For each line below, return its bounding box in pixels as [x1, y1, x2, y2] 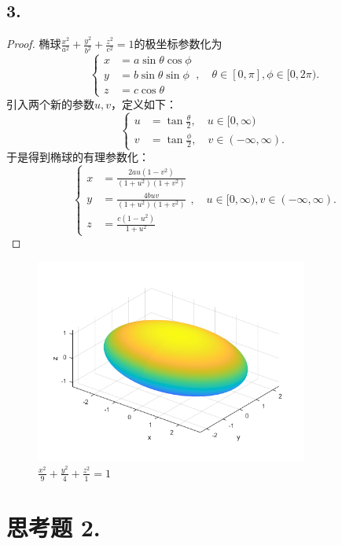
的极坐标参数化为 [134, 35, 222, 52]
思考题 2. [6, 511, 101, 543]
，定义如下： [111, 95, 178, 112]
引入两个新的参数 [6, 95, 94, 112]
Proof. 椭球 [6, 35, 61, 52]
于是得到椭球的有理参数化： [6, 149, 149, 165]
